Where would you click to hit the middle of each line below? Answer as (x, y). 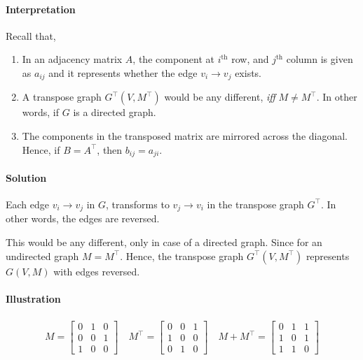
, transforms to (138, 204)
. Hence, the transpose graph (182, 255)
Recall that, (31, 35)
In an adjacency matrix (72, 59)
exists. (248, 72)
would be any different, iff (220, 97)
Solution (26, 177)
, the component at (174, 59)
